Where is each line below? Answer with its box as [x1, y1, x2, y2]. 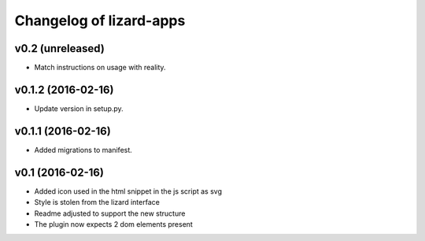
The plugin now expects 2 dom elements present [34, 219, 193, 228]
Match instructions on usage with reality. [34, 63, 166, 72]
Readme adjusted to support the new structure [34, 209, 186, 218]
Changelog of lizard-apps [14, 12, 186, 29]
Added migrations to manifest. [34, 145, 133, 154]
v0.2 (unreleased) [14, 42, 105, 55]
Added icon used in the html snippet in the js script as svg [34, 186, 223, 196]
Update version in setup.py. [34, 103, 124, 113]
